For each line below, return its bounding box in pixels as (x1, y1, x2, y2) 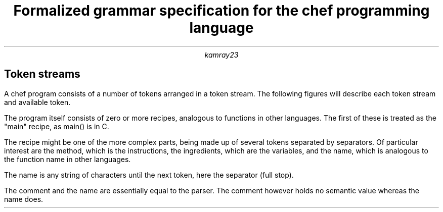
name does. (4, 194, 43, 203)
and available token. (4, 97, 71, 107)
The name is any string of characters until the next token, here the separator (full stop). (4, 170, 294, 179)
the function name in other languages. (4, 154, 131, 164)
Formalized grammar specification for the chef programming (13, 2, 430, 19)
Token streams (4, 68, 80, 81)
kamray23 (204, 50, 239, 59)
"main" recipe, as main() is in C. (4, 122, 109, 131)
